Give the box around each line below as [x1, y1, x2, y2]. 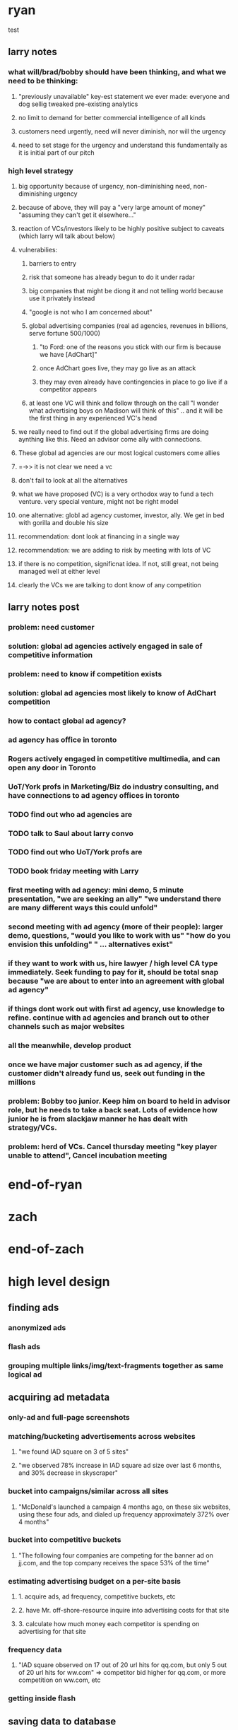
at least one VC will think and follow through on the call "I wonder [28, 399, 220, 407]
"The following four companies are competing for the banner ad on [18, 1550, 214, 1560]
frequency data [8, 1645, 62, 1655]
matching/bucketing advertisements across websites [8, 1431, 196, 1441]
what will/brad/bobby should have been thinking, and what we [8, 67, 227, 77]
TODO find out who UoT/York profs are [8, 847, 143, 857]
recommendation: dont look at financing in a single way [18, 532, 179, 541]
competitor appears [39, 384, 97, 394]
